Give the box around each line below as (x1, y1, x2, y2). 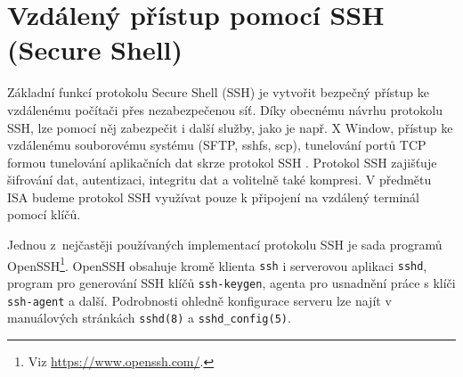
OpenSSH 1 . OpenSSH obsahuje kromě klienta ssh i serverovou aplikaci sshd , (7, 253, 427, 275)
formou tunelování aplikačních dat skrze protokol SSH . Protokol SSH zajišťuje (7, 152, 437, 171)
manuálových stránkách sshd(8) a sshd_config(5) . (7, 308, 291, 327)
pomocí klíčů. (7, 205, 81, 224)
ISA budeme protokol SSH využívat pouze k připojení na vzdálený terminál (7, 187, 419, 206)
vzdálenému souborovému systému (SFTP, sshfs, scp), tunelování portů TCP (7, 135, 426, 154)
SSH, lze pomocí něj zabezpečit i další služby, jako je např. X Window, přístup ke (7, 118, 453, 136)
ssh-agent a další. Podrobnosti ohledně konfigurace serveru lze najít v (7, 291, 392, 309)
